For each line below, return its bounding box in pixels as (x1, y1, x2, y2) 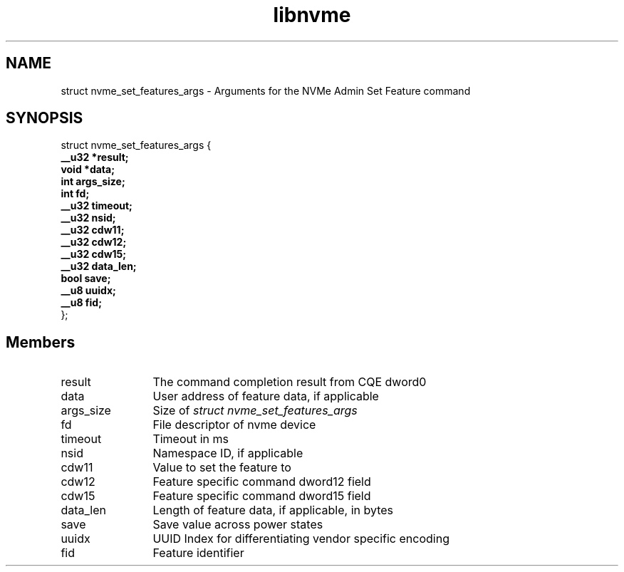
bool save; (61, 272, 111, 285)
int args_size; (61, 175, 125, 188)
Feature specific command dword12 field (152, 474, 371, 489)
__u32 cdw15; (61, 248, 127, 261)
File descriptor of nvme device (152, 417, 316, 432)
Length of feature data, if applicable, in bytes (152, 503, 394, 518)
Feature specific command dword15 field (152, 489, 371, 504)
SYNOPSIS (6, 109, 83, 128)
